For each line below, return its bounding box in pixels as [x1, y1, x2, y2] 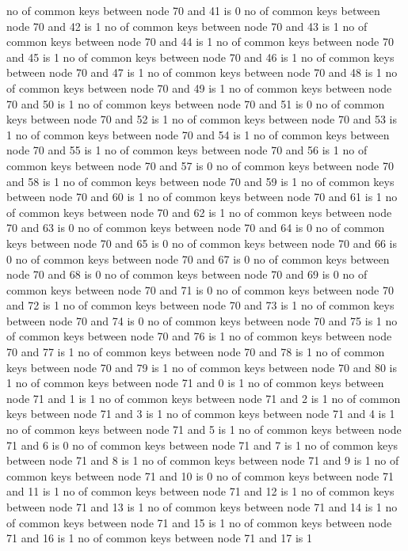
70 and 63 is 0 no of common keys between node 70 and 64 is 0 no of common [6, 219, 385, 236]
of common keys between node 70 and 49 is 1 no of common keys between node [6, 79, 392, 96]
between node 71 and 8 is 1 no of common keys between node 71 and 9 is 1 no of [6, 452, 399, 469]
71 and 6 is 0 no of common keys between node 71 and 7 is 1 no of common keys [6, 436, 398, 453]
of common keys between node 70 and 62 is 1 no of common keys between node [6, 203, 392, 220]
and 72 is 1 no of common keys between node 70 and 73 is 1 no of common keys [6, 297, 395, 313]
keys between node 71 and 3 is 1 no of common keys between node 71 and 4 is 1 [6, 405, 395, 422]
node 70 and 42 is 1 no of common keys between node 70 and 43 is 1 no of [6, 17, 368, 34]
